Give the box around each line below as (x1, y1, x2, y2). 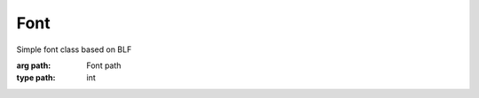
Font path (86, 60, 122, 71)
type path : (16, 72, 56, 83)
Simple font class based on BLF (16, 44, 132, 55)
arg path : (16, 60, 51, 71)
